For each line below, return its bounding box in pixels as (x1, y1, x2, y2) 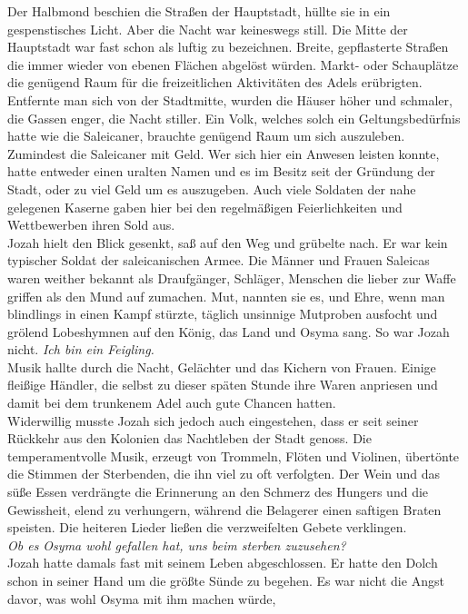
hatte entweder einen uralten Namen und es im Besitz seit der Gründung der (7, 162, 435, 181)
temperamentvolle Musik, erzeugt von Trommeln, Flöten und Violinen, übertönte (7, 446, 460, 465)
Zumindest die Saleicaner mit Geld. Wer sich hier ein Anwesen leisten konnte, (7, 144, 440, 163)
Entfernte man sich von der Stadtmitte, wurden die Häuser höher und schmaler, (7, 90, 453, 109)
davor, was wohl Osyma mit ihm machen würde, (7, 589, 276, 608)
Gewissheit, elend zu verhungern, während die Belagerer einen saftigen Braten (7, 500, 442, 519)
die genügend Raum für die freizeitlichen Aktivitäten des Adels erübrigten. (7, 73, 423, 92)
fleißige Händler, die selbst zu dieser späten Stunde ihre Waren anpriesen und (7, 375, 438, 394)
